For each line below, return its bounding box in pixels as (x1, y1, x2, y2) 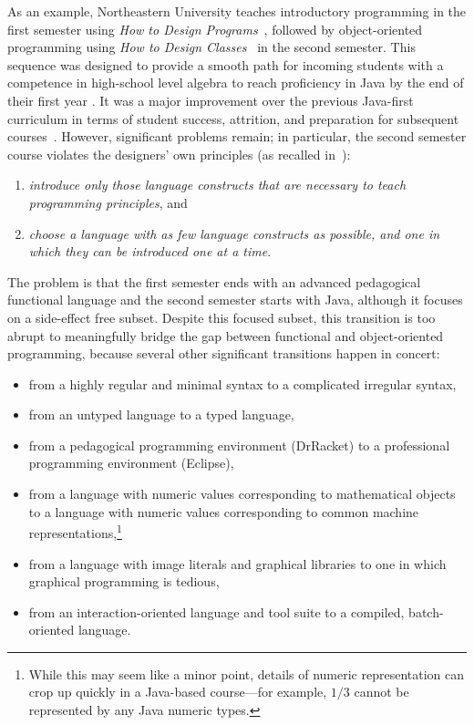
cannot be (354, 682, 409, 701)
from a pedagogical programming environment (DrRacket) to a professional (28, 435, 450, 454)
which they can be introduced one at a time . (28, 242, 272, 261)
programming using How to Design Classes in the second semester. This (7, 37, 416, 57)
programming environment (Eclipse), (28, 453, 234, 472)
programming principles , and (28, 192, 188, 212)
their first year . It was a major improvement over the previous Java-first (7, 90, 414, 109)
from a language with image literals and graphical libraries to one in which (28, 554, 447, 573)
